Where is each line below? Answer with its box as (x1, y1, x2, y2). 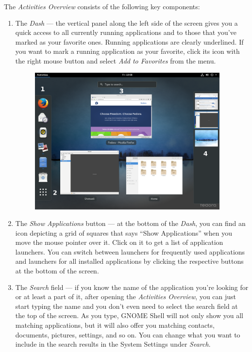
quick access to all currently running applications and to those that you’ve (15, 27, 236, 37)
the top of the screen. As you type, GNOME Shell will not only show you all (15, 310, 243, 320)
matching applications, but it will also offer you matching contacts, (15, 320, 215, 330)
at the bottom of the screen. (15, 266, 99, 276)
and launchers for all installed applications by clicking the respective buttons (15, 256, 244, 266)
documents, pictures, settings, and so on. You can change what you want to (15, 329, 240, 339)
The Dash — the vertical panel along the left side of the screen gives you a (15, 17, 238, 28)
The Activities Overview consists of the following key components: (4, 1, 200, 11)
